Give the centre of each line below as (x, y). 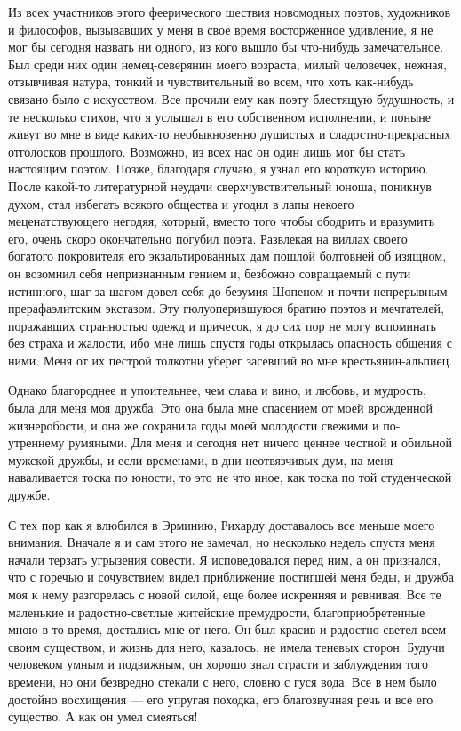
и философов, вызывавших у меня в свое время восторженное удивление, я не (221, 29)
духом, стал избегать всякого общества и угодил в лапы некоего (181, 203)
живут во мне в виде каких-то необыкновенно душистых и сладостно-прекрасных (230, 134)
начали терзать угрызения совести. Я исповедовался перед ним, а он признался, (225, 559)
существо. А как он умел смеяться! (103, 716)
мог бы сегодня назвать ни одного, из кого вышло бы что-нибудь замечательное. (226, 47)
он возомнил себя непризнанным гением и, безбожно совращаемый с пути (210, 273)
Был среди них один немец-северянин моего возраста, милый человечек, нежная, (227, 64)
